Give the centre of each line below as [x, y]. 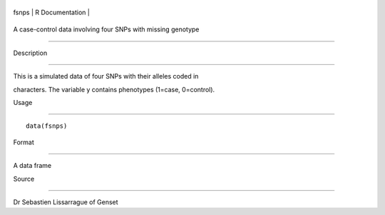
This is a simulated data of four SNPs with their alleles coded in [106, 76]
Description [30, 53]
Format [24, 142]
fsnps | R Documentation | [52, 12]
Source [24, 179]
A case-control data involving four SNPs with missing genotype [106, 29]
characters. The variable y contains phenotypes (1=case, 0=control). [114, 89]
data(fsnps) [47, 126]
